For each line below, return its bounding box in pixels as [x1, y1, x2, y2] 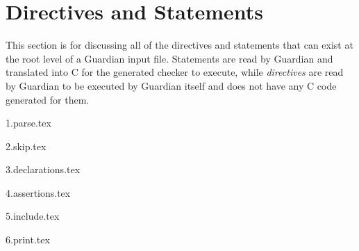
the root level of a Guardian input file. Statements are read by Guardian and [6, 51, 333, 65]
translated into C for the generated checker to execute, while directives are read [6, 65, 344, 79]
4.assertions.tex [6, 185, 71, 200]
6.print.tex [6, 232, 50, 247]
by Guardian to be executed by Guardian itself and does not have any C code [6, 78, 337, 92]
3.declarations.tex [6, 162, 81, 177]
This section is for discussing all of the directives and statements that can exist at [6, 38, 353, 52]
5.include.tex [6, 209, 60, 223]
